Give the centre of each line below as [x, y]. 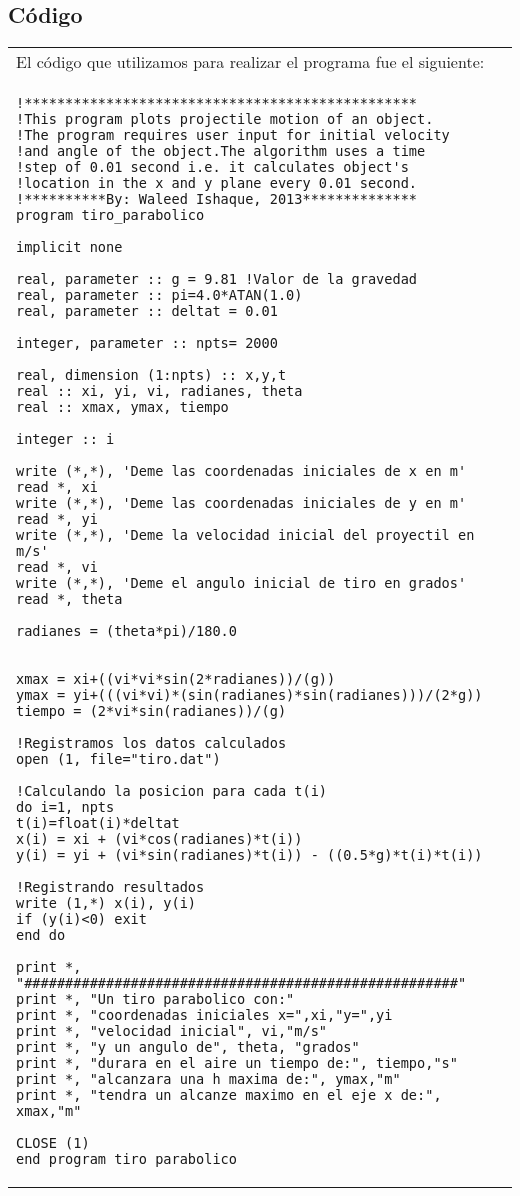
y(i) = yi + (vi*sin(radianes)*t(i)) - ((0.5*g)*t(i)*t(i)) [249, 855]
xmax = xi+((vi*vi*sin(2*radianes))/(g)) [176, 679]
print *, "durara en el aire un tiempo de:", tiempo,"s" [237, 1063]
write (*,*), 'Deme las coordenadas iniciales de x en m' [241, 471]
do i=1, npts [65, 807]
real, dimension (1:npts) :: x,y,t [151, 375]
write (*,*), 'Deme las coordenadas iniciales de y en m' [241, 503]
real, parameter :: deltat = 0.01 [147, 311]
